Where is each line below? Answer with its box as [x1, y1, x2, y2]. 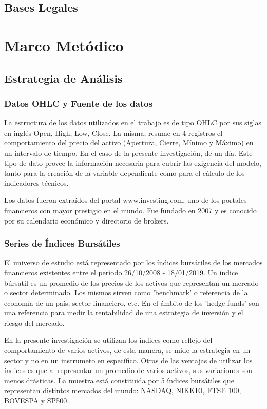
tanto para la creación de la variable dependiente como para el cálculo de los [4, 168, 245, 178]
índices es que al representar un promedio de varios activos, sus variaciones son [4, 365, 253, 376]
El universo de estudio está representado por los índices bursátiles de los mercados [4, 257, 263, 268]
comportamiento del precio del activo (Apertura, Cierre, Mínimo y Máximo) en [4, 137, 254, 148]
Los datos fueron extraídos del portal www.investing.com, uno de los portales [4, 195, 247, 206]
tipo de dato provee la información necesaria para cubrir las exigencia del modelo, [4, 157, 261, 168]
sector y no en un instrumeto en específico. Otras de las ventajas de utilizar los [4, 355, 253, 365]
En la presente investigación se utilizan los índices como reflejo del [4, 334, 213, 345]
